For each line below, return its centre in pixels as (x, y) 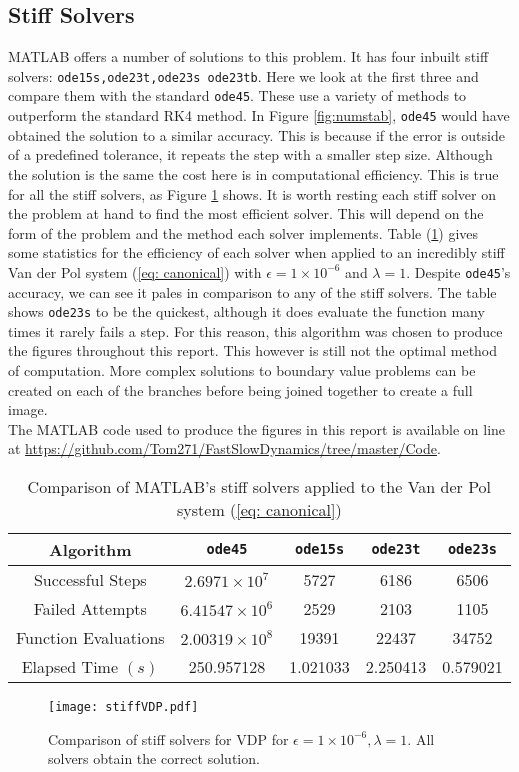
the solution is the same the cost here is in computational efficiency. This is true (253, 173)
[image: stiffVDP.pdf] (123, 706)
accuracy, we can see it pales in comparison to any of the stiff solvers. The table (252, 291)
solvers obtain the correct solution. (154, 758)
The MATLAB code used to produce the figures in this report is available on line (257, 428)
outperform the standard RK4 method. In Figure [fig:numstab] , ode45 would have (259, 115)
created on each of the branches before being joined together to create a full (240, 389)
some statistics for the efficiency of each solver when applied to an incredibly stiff (256, 252)
